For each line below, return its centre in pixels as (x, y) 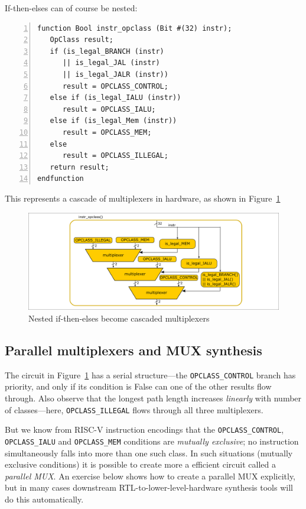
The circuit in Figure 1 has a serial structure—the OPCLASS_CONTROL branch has (150, 375)
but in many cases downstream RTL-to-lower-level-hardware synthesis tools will (149, 487)
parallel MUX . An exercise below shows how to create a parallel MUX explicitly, (150, 476)
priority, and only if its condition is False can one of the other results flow (138, 386)
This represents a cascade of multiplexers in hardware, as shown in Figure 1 (143, 198)
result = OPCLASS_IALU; (109, 109)
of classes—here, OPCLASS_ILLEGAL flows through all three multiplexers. (134, 409)
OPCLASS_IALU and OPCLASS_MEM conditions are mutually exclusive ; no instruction (152, 441)
